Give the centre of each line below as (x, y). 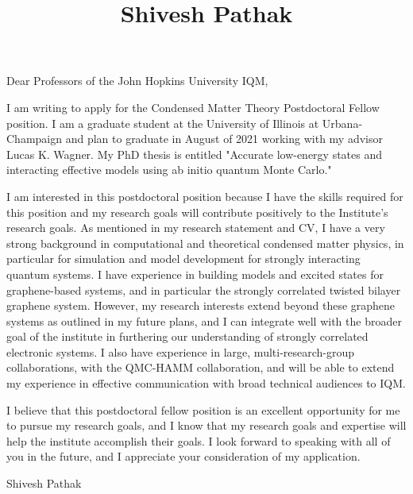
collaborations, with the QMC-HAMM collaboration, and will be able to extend (201, 367)
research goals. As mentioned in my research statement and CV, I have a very (196, 228)
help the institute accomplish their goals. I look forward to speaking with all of (199, 440)
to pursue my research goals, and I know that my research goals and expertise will (206, 425)
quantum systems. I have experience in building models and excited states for (195, 274)
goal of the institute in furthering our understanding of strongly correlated (187, 336)
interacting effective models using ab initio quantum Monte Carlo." (169, 170)
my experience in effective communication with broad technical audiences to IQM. (206, 383)
